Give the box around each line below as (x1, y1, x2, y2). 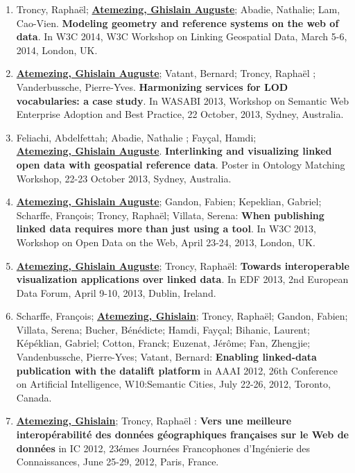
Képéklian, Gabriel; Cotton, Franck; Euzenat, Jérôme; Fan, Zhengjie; (16, 336, 311, 350)
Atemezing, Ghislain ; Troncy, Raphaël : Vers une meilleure (16, 413, 292, 428)
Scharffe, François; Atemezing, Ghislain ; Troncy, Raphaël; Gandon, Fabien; (16, 309, 348, 323)
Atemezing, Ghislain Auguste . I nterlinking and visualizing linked (16, 144, 332, 158)
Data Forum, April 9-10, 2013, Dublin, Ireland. (16, 285, 216, 300)
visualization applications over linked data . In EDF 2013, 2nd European (16, 272, 349, 286)
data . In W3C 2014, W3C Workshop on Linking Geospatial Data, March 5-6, (16, 29, 347, 44)
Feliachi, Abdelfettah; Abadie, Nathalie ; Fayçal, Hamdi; (16, 130, 257, 144)
